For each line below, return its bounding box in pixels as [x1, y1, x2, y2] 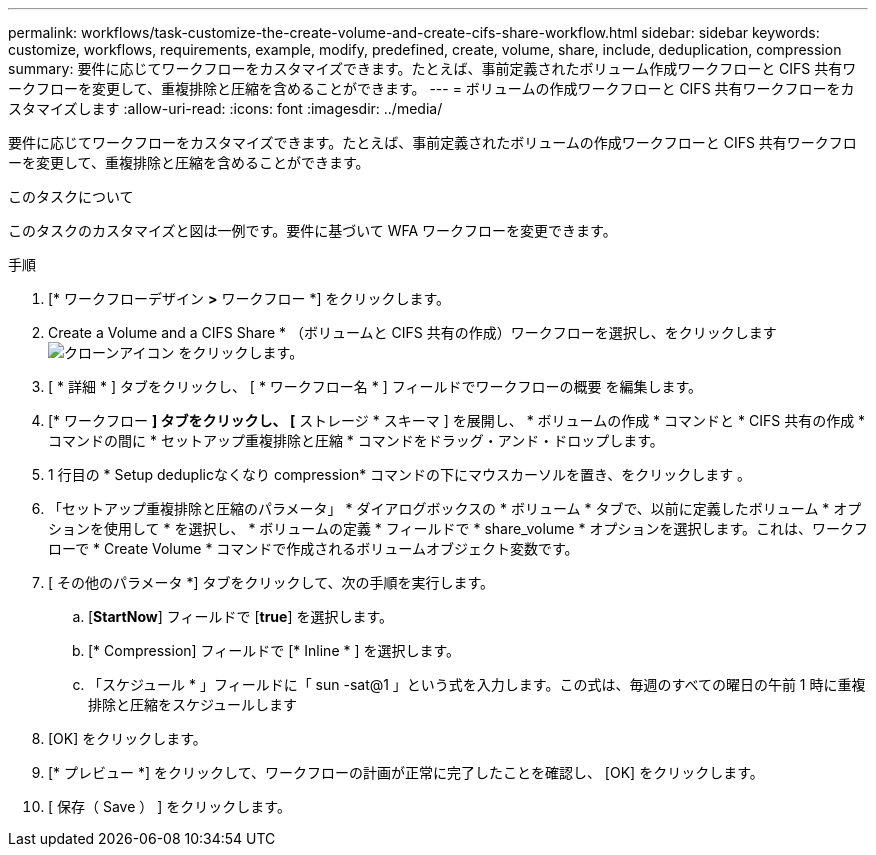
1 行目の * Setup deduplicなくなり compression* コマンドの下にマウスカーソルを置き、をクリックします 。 [48, 466, 752, 483]
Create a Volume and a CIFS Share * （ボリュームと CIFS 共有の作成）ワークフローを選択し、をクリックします [48, 324, 777, 341]
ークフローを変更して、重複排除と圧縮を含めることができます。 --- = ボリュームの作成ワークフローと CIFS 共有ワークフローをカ [8, 80, 855, 97]
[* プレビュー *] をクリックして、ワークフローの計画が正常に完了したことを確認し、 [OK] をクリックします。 [48, 764, 764, 781]
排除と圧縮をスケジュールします [88, 696, 298, 713]
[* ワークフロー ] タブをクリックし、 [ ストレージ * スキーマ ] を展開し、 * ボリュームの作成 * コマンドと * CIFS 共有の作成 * [48, 412, 866, 429]
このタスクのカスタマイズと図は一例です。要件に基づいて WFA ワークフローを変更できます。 [8, 222, 617, 239]
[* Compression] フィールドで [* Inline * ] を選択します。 [88, 642, 461, 659]
